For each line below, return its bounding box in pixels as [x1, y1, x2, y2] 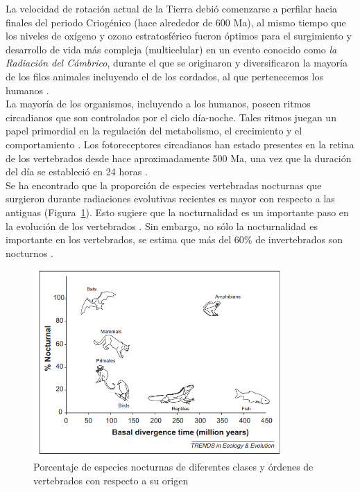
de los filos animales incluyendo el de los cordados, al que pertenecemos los [6, 69, 323, 83]
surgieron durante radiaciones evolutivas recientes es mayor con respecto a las [6, 191, 335, 206]
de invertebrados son [255, 232, 343, 247]
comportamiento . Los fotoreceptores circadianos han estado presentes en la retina [6, 137, 354, 151]
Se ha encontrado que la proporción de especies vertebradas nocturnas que [6, 177, 322, 192]
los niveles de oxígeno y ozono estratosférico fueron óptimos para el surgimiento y [6, 28, 352, 43]
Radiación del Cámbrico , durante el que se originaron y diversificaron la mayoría [6, 55, 348, 70]
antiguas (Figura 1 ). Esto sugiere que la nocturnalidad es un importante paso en [6, 204, 349, 219]
